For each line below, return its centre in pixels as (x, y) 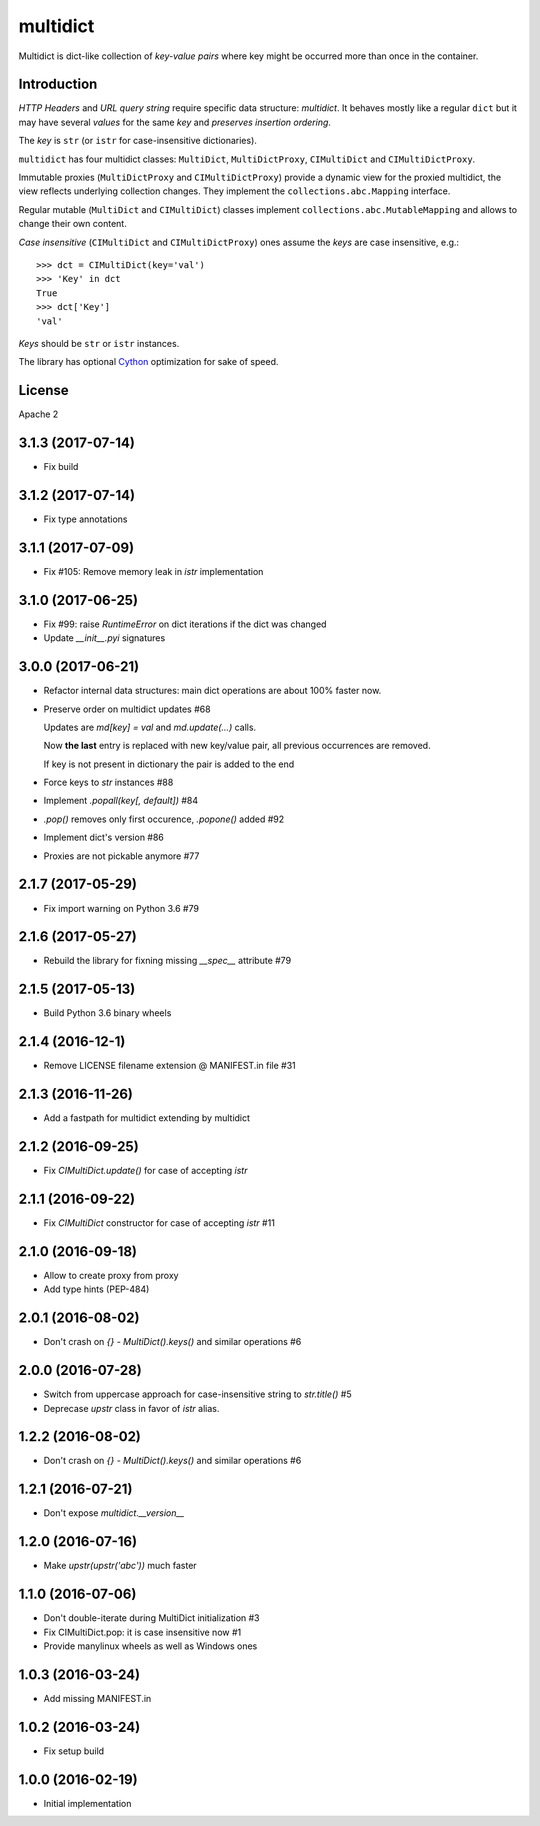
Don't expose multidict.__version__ (114, 1513)
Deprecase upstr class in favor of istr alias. (131, 1408)
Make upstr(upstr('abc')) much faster (120, 1566)
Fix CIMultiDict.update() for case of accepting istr (145, 1171)
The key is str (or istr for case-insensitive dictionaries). (137, 141)
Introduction (58, 84)
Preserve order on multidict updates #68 (127, 709)
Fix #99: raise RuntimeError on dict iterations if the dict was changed (185, 624)
